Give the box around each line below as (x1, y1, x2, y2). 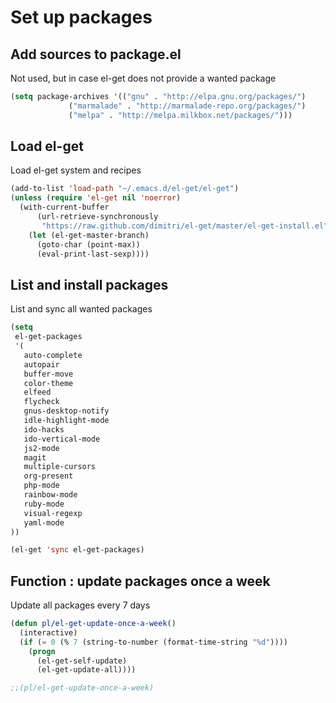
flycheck (23, 397, 60, 407)
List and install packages (10, 276, 169, 293)
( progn (28, 646, 56, 656)
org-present (23, 471, 74, 481)
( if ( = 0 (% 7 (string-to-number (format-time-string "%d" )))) (19, 637, 288, 647)
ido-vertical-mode (23, 434, 101, 444)
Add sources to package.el (10, 46, 182, 63)
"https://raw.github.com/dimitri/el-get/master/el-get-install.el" (41, 221, 329, 231)
